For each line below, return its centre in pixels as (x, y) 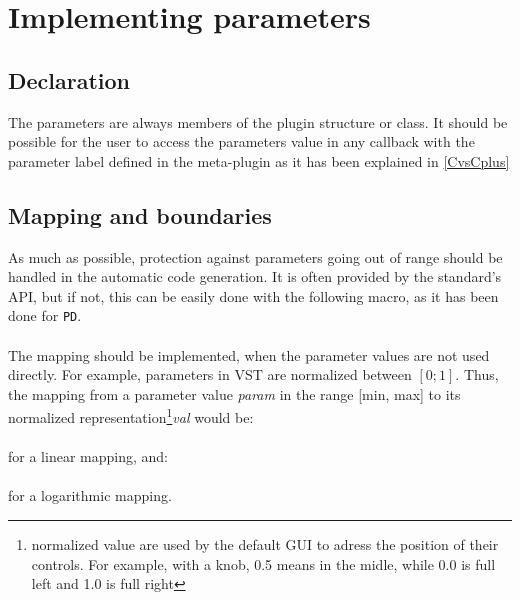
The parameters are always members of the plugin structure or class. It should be (258, 121)
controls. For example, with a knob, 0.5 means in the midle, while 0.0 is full (263, 563)
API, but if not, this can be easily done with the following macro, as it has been (253, 295)
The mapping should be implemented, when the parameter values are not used (249, 354)
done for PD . (45, 315)
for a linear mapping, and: (88, 456)
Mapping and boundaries (140, 214)
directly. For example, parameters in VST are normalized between (210, 374)
